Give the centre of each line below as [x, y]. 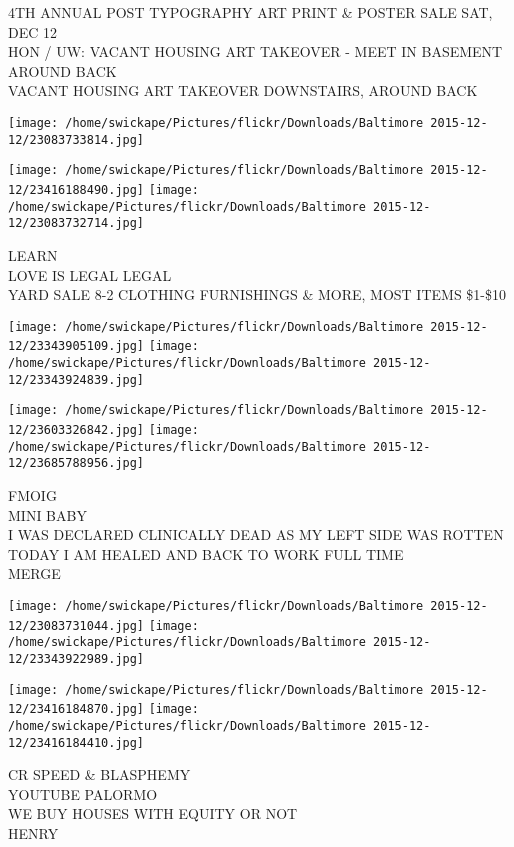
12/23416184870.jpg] [76, 709]
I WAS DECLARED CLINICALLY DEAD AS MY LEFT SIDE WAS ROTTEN [256, 534]
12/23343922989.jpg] [76, 658]
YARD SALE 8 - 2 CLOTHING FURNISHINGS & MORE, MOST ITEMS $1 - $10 [257, 294]
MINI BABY [47, 514]
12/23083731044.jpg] [76, 625]
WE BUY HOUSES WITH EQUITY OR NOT [153, 813]
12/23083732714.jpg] [76, 223]
